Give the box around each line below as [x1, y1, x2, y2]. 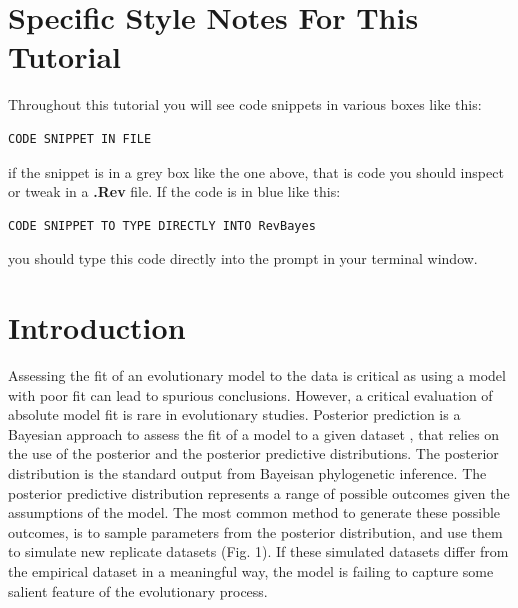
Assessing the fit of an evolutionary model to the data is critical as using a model [8, 365, 506, 385]
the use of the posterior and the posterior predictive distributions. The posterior [8, 443, 499, 464]
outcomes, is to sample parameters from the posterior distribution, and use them [8, 521, 503, 542]
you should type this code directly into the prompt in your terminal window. [8, 248, 478, 269]
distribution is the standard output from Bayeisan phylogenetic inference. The [8, 462, 487, 483]
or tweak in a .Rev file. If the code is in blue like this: [8, 181, 341, 202]
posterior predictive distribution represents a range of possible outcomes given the [8, 482, 510, 503]
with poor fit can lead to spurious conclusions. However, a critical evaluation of [8, 384, 493, 405]
